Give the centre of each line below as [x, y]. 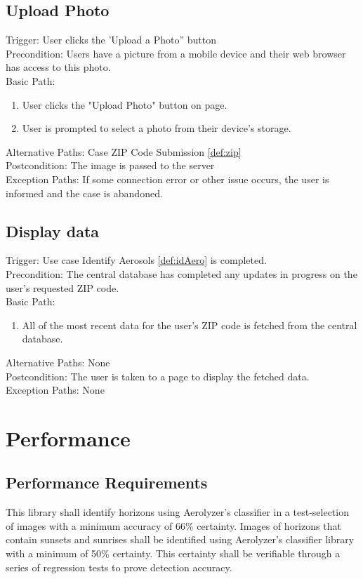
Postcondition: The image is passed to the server [110, 165]
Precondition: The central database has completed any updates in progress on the [181, 273]
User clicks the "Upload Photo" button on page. [125, 104]
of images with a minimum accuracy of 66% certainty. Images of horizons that [173, 525]
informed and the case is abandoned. [84, 193]
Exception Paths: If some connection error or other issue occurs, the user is [167, 179]
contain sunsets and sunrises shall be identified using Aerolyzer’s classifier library [180, 539]
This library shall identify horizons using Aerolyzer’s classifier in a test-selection [177, 512]
